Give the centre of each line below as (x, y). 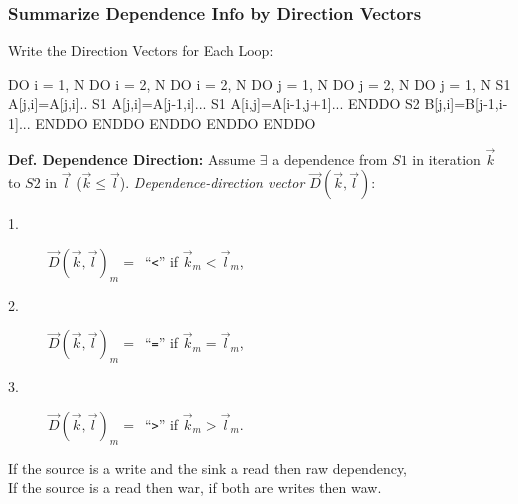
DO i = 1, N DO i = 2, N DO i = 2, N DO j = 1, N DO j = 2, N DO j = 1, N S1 (259, 83)
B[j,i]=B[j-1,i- (466, 103)
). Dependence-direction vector (212, 182)
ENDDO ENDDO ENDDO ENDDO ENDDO (175, 123)
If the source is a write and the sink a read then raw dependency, (208, 467)
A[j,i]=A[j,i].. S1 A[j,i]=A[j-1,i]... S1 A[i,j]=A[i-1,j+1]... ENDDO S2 (214, 103)
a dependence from (330, 158)
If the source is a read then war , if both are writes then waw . (195, 487)
